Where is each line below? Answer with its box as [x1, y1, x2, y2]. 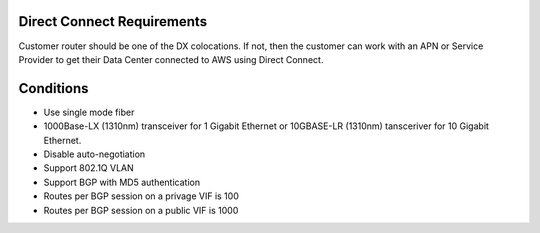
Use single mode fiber [43, 106, 135, 118]
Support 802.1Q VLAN [43, 162, 134, 174]
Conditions [18, 80, 89, 97]
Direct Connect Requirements [18, 13, 208, 30]
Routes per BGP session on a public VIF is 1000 [43, 204, 239, 216]
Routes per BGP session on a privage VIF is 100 [43, 190, 239, 202]
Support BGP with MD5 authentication [43, 176, 200, 188]
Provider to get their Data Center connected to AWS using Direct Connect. [18, 53, 324, 65]
